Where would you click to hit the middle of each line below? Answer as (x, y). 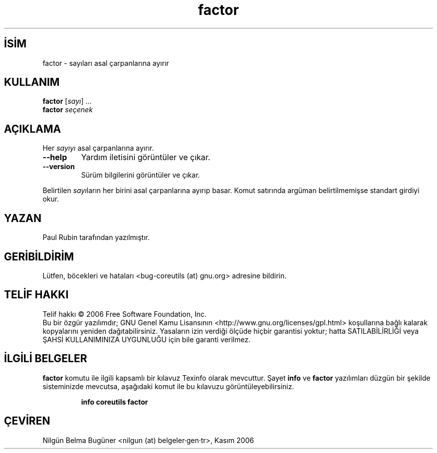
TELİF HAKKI (36, 295)
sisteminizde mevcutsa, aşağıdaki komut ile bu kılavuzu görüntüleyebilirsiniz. (168, 386)
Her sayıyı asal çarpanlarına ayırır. (98, 148)
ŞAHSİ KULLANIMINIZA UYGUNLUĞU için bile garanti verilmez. (146, 339)
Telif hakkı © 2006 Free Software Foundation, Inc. (125, 314)
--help (55, 157)
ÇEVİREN (27, 421)
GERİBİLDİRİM (39, 256)
